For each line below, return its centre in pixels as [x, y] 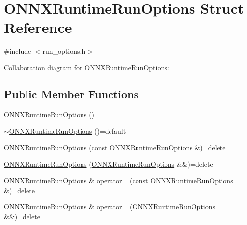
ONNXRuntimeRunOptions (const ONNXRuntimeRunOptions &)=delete [115, 147]
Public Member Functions [71, 94]
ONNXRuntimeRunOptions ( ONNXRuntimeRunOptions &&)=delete [109, 164]
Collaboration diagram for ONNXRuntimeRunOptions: [87, 67]
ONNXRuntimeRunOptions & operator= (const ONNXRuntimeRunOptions [119, 181]
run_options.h [64, 51]
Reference [38, 27]
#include [18, 51]
